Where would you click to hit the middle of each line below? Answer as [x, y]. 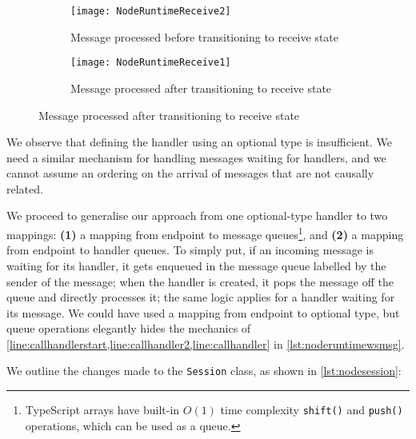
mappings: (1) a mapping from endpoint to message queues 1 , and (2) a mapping [205, 233]
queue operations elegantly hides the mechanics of [129, 328]
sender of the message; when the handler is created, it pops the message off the [200, 281]
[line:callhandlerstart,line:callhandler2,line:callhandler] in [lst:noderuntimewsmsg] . [206, 343]
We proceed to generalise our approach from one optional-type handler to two [197, 216]
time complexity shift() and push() [312, 410]
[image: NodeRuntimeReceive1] [151, 63]
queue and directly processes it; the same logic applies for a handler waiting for [201, 297]
